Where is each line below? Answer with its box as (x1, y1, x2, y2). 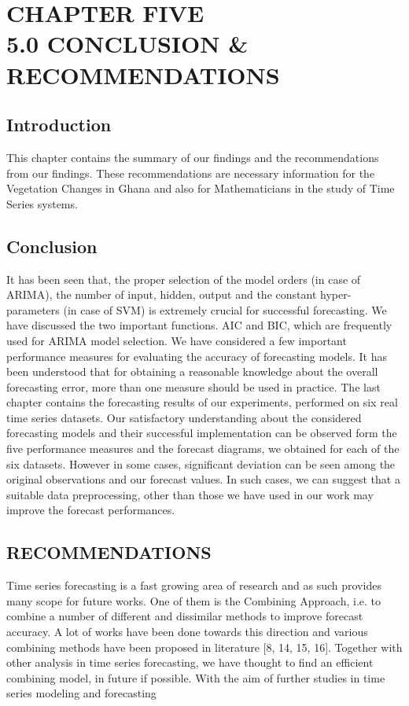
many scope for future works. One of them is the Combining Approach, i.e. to (6, 592, 381, 609)
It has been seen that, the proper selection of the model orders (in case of (6, 270, 361, 287)
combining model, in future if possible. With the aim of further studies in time (6, 669, 385, 686)
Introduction (6, 112, 112, 137)
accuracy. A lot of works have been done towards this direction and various (6, 623, 368, 640)
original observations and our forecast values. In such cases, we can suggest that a (6, 471, 400, 487)
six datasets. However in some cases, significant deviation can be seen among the (6, 455, 396, 472)
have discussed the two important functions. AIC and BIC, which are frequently (6, 317, 392, 333)
